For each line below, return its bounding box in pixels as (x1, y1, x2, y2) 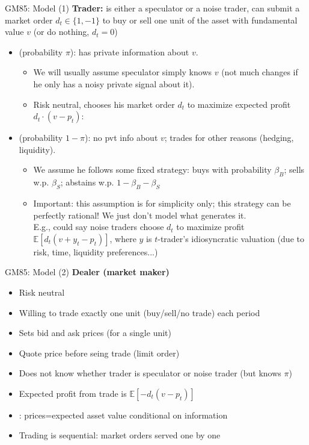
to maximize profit (176, 220, 245, 233)
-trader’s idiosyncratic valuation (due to (158, 232, 304, 244)
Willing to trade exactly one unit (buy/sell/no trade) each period (19, 306, 260, 319)
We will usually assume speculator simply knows (33, 66, 212, 78)
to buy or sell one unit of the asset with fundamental (102, 13, 298, 26)
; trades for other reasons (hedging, (164, 131, 294, 144)
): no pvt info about (84, 131, 158, 144)
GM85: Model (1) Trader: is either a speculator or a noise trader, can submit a (5, 2, 300, 14)
